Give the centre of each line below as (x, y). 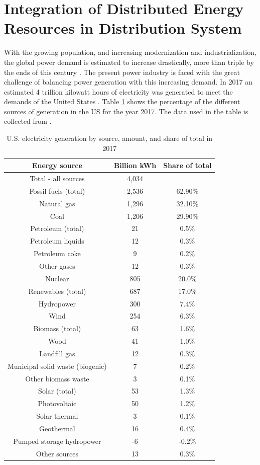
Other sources (57, 453)
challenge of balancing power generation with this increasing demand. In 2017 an (128, 82)
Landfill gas (57, 353)
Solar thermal (57, 416)
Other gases (57, 266)
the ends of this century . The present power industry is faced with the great (122, 72)
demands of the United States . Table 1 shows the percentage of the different (122, 101)
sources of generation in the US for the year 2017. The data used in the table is (126, 111)
